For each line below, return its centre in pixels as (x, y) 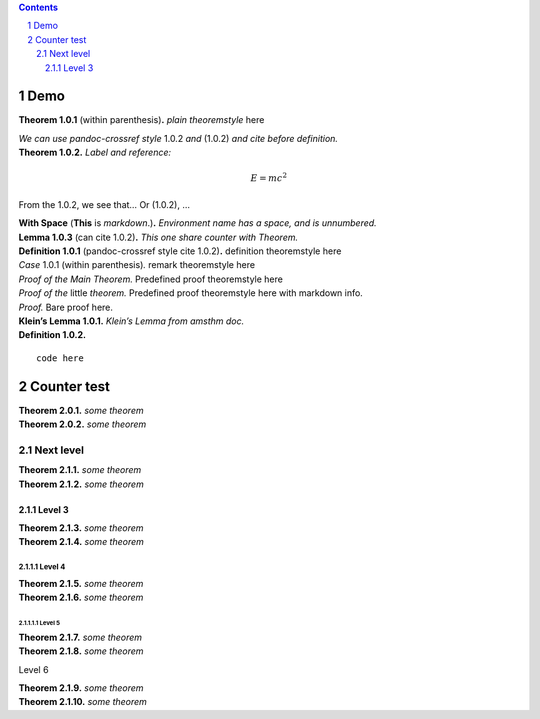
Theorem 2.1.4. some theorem (81, 542)
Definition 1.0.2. (52, 335)
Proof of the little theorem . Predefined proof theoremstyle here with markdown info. (191, 293)
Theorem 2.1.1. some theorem (80, 470)
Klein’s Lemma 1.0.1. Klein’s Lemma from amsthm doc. (131, 321)
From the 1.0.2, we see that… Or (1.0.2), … (104, 204)
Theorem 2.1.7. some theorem (80, 637)
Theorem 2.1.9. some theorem (81, 688)
